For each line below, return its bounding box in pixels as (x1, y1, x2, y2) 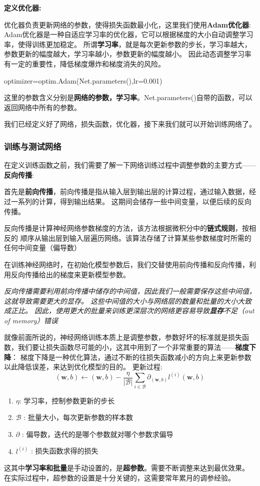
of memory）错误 (4, 315, 58, 325)
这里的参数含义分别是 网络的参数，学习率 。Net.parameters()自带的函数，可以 (4, 92, 252, 103)
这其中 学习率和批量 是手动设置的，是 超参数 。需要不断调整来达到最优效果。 (4, 462, 249, 473)
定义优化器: (4, 3, 41, 13)
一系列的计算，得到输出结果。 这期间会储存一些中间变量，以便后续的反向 (10, 196, 251, 206)
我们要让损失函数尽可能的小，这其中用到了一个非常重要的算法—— (17, 342, 235, 352)
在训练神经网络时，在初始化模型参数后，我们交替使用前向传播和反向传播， (4, 259, 249, 269)
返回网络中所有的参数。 (4, 102, 81, 112)
